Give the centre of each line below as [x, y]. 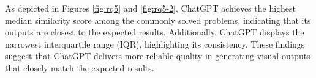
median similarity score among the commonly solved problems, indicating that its [158, 20]
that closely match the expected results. [80, 67]
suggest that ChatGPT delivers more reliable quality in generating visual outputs [158, 56]
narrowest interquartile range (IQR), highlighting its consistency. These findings [155, 44]
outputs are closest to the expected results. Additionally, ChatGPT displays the [155, 32]
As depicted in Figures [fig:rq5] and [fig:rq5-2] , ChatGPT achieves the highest [151, 8]
